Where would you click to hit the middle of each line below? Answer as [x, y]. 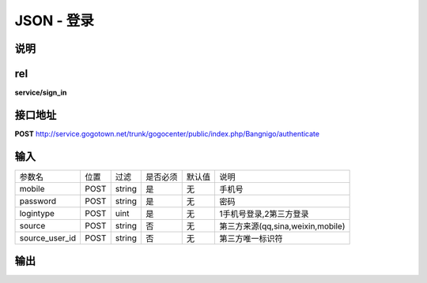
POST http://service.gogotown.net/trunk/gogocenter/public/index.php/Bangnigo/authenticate [167, 133]
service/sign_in [41, 93]
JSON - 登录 [54, 20]
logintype [37, 213]
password [38, 201]
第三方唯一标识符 [251, 238]
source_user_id [48, 238]
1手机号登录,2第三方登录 [264, 214]
